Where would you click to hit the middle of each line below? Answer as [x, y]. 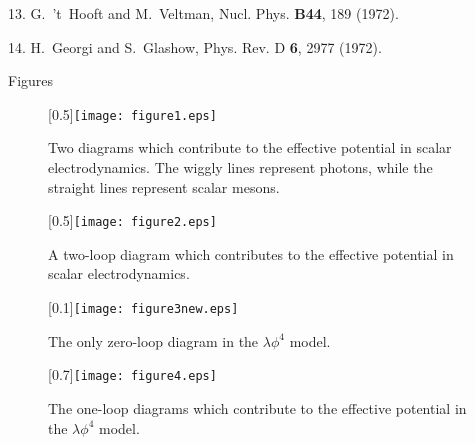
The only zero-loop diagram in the [153, 340]
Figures [31, 80]
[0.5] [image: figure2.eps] [132, 220]
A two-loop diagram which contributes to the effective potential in [251, 253]
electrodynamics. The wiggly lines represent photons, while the [240, 167]
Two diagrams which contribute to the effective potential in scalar [250, 147]
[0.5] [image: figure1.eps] [132, 113]
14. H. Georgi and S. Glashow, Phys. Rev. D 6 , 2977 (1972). [195, 46]
